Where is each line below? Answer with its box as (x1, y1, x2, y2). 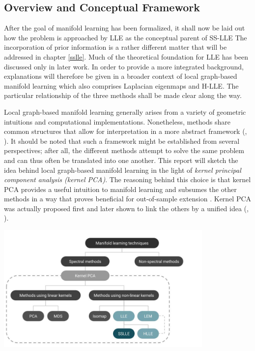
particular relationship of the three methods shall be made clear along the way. (4, 90, 242, 100)
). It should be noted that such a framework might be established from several (4, 135, 240, 146)
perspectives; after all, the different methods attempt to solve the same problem (4, 145, 244, 156)
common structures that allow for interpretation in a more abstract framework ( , (4, 126, 247, 136)
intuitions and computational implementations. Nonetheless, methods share (4, 116, 230, 127)
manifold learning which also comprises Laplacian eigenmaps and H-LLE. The (4, 80, 239, 91)
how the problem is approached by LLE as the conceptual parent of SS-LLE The (4, 32, 247, 42)
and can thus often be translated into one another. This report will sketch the (4, 155, 238, 165)
